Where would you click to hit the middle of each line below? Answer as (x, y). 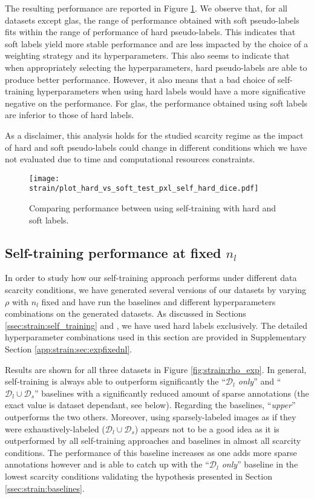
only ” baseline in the (260, 464)
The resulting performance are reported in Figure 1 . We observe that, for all (146, 8)
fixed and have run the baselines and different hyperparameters (159, 301)
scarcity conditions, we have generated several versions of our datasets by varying (156, 290)
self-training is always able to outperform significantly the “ (115, 381)
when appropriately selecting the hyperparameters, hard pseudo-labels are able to (156, 67)
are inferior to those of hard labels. (70, 115)
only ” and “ (260, 381)
